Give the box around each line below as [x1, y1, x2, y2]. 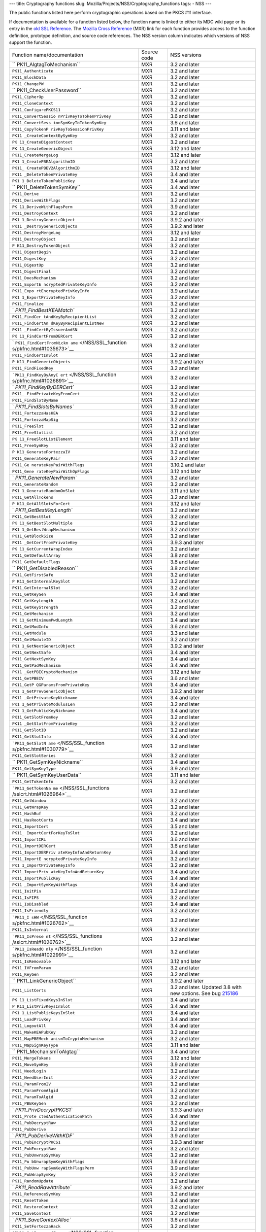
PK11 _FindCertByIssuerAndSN [12, 327, 78, 332]
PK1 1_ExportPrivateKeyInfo [12, 295, 75, 300]
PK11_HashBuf [12, 811, 41, 816]
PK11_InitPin [12, 889, 41, 894]
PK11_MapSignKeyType [12, 1042, 59, 1048]
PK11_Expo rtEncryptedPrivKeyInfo [12, 288, 90, 293]
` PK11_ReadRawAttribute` [12, 1184, 72, 1191]
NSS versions [170, 52, 202, 59]
